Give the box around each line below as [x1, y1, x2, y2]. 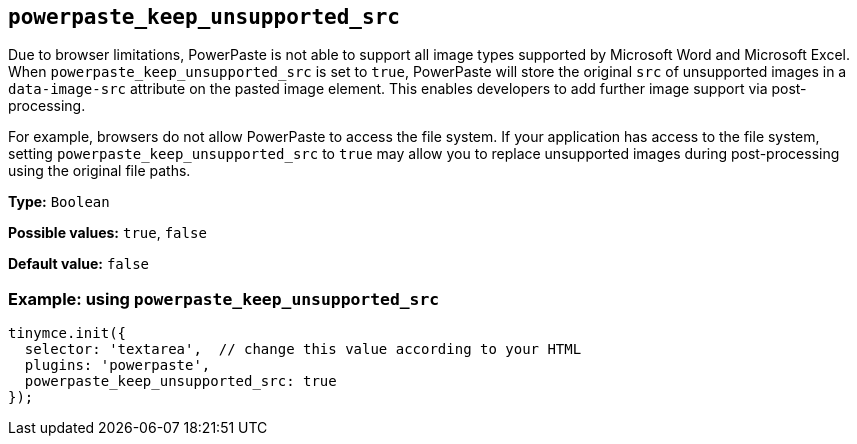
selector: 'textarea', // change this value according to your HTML [24, 341, 582, 358]
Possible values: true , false [8, 224, 207, 242]
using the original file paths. [8, 162, 191, 180]
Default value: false [8, 255, 150, 273]
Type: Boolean [8, 193, 110, 211]
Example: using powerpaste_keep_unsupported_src [8, 288, 440, 309]
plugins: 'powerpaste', [24, 357, 211, 374]
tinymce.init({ [8, 325, 127, 342]
